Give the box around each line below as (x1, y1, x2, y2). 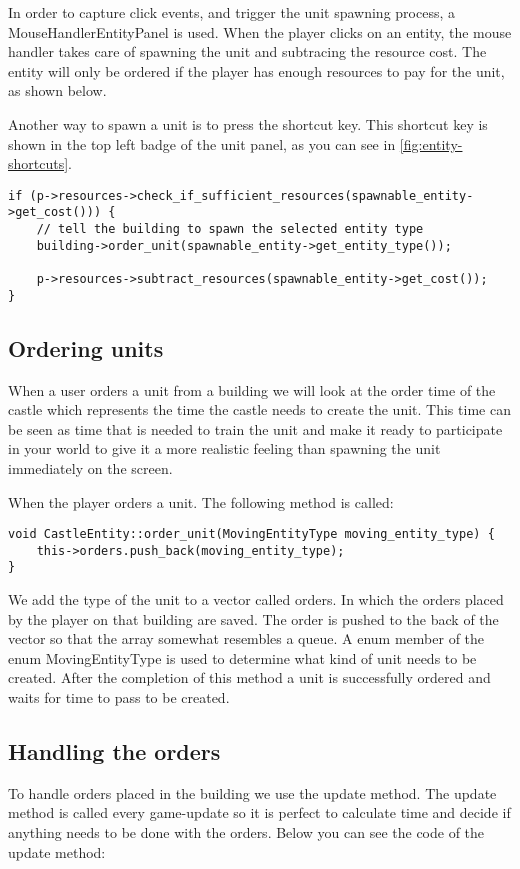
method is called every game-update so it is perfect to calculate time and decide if (8, 802, 511, 823)
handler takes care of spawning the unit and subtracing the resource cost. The (8, 41, 487, 62)
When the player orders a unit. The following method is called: (8, 491, 394, 512)
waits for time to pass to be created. (8, 687, 230, 708)
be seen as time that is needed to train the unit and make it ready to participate (8, 418, 503, 439)
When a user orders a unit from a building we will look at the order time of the (8, 379, 496, 400)
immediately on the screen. (8, 457, 173, 478)
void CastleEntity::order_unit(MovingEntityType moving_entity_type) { (8, 527, 495, 542)
